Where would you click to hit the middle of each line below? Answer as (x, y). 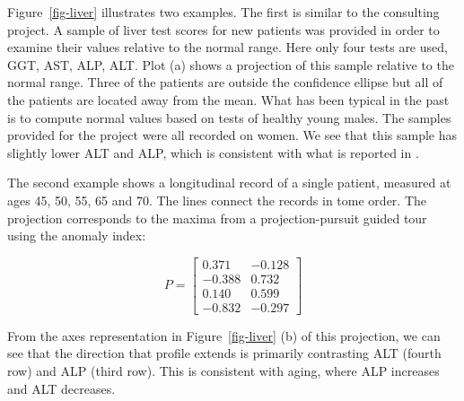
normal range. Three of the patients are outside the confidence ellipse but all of (225, 82)
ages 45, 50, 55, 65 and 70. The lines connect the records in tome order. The (217, 200)
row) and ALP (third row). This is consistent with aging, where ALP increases (223, 371)
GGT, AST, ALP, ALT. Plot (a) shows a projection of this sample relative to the (231, 64)
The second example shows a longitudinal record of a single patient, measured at (229, 183)
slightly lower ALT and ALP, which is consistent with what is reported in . (213, 152)
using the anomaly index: (77, 235)
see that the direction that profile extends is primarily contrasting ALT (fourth (224, 353)
